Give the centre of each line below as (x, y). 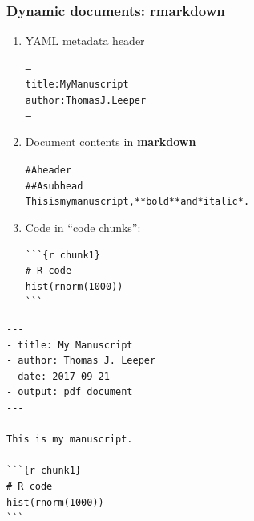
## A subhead (54, 186)
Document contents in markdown (111, 142)
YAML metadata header (85, 41)
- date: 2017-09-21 (58, 376)
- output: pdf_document (70, 392)
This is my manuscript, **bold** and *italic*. (137, 202)
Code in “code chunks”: (83, 227)
